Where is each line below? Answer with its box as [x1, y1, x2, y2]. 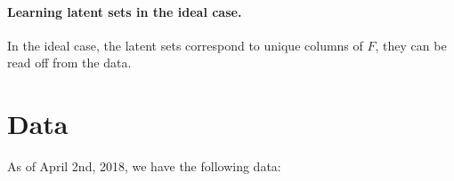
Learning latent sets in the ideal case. [7, 2, 242, 20]
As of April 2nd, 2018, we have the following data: [7, 157, 281, 176]
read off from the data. [7, 53, 132, 72]
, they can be [375, 35, 447, 54]
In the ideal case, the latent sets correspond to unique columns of [7, 35, 363, 54]
